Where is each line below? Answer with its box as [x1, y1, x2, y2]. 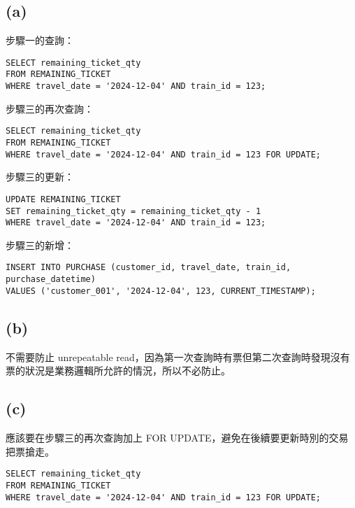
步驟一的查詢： [6, 33, 74, 48]
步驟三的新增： [6, 237, 74, 252]
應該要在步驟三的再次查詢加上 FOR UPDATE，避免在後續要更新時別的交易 [6, 430, 349, 445]
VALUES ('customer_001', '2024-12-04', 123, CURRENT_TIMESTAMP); [6, 285, 316, 296]
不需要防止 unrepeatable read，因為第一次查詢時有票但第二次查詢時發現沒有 [6, 349, 350, 364]
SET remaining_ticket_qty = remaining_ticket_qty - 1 [6, 206, 261, 216]
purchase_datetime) [6, 274, 96, 285]
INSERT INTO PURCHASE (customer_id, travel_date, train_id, [6, 262, 291, 273]
